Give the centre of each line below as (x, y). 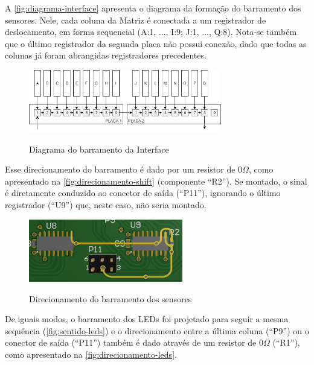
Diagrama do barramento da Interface (99, 149)
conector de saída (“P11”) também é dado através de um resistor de (131, 342)
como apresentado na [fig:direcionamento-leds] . (91, 354)
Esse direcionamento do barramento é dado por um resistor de (120, 169)
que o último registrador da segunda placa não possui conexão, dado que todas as (156, 43)
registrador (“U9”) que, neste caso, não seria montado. (106, 205)
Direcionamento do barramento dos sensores (111, 298)
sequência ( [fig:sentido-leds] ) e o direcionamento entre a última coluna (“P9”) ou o (157, 330)
